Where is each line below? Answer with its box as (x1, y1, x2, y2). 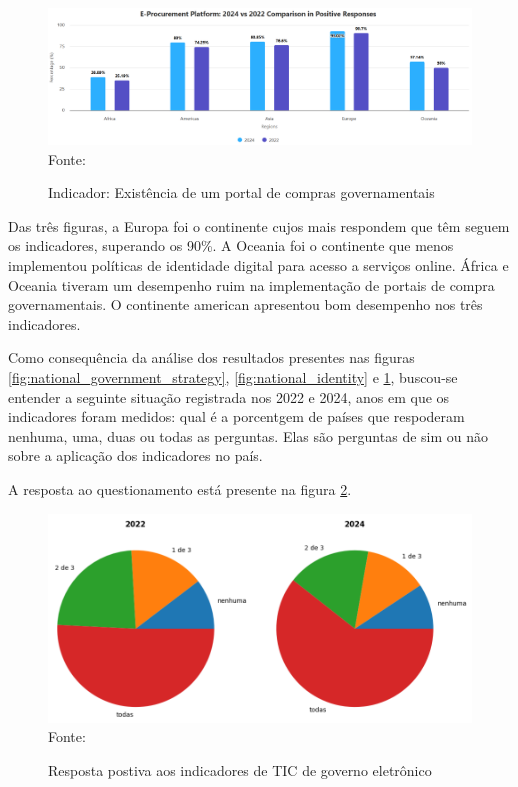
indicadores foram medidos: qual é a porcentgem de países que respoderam (8, 406, 465, 427)
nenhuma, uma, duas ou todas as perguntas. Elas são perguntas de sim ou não (8, 425, 489, 446)
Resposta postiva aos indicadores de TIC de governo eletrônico (48, 760, 432, 781)
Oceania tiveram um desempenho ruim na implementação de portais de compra (8, 274, 495, 295)
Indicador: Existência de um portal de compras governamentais (48, 182, 435, 203)
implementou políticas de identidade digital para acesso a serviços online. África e (8, 255, 509, 276)
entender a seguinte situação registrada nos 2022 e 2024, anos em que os (8, 386, 450, 407)
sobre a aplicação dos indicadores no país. (8, 445, 263, 466)
